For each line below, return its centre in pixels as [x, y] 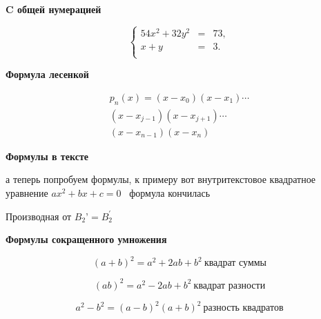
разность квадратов [243, 308]
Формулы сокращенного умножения [86, 239]
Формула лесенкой [47, 74]
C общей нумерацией [53, 9]
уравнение [27, 192]
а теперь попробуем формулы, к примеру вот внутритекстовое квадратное [161, 179]
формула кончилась [170, 192]
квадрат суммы [235, 263]
